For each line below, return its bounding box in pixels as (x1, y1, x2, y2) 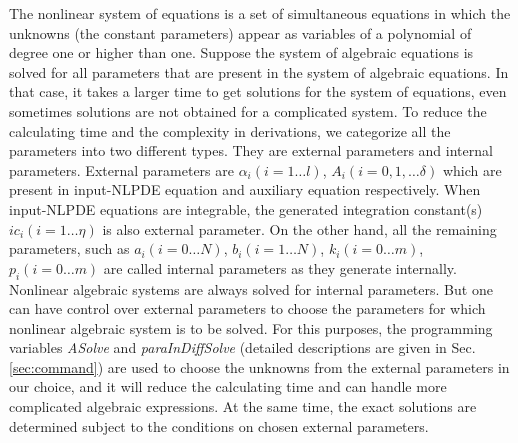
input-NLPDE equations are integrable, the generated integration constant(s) (9, 198, 483, 219)
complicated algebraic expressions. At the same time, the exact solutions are (9, 396, 477, 417)
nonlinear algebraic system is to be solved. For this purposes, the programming (9, 317, 493, 338)
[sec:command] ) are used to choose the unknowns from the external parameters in (9, 356, 510, 377)
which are (442, 159, 502, 180)
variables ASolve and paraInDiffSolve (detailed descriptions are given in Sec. (9, 337, 476, 358)
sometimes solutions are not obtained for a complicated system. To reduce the (9, 100, 487, 121)
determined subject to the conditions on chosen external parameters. (9, 415, 429, 436)
